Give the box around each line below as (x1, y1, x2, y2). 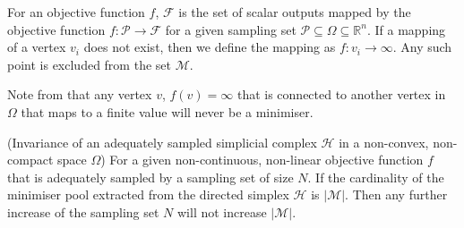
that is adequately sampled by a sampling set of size (7, 167, 294, 186)
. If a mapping (366, 20, 446, 38)
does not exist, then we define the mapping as (83, 38, 336, 56)
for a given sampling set (165, 20, 296, 38)
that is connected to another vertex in (236, 85, 446, 104)
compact (7, 150, 54, 169)
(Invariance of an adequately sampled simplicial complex (7, 132, 317, 151)
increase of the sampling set (7, 202, 159, 221)
